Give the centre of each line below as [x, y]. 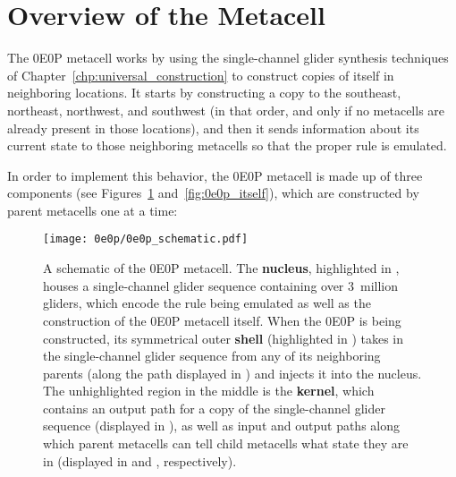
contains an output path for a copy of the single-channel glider [214, 408]
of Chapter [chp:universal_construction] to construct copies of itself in [201, 75]
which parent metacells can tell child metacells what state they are [226, 443]
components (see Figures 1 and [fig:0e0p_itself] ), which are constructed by [213, 193]
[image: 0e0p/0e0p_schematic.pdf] [146, 239]
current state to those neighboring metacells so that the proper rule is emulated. [227, 145]
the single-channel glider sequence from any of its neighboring [212, 356]
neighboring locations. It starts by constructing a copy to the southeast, [204, 93]
